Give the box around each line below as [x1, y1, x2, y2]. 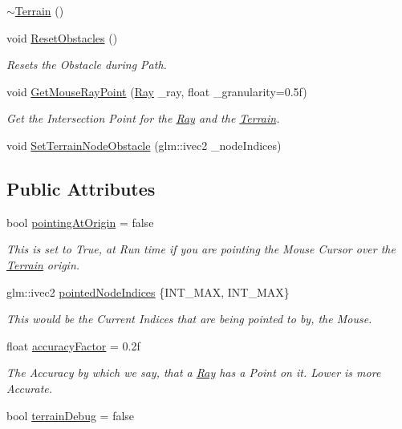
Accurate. [6, 379, 53, 396]
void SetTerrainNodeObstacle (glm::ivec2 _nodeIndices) [6, 136, 282, 153]
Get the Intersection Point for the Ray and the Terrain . [6, 110, 280, 127]
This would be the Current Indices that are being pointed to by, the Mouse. [6, 310, 372, 327]
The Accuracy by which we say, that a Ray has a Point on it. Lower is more [6, 364, 381, 381]
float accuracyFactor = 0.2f [6, 337, 140, 354]
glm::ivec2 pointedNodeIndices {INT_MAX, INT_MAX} [6, 283, 290, 300]
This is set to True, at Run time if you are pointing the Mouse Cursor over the [6, 241, 396, 257]
